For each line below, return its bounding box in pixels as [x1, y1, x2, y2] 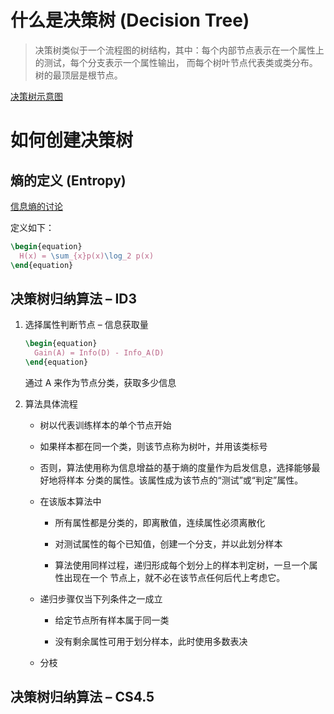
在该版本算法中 [39, 496, 102, 507]
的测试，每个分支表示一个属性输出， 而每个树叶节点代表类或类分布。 [34, 56, 318, 68]
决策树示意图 [10, 90, 63, 102]
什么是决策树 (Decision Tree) [10, 9, 250, 32]
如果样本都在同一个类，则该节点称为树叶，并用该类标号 [39, 441, 268, 452]
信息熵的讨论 [10, 200, 63, 212]
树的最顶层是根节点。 [34, 69, 123, 81]
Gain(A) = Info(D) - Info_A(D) [34, 348, 165, 358]
